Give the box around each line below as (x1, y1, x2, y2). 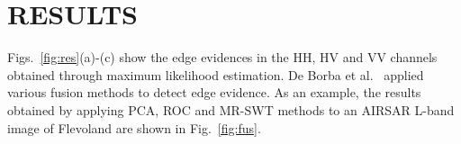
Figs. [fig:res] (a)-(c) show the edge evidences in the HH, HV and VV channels (7, 48, 438, 67)
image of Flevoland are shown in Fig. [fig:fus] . (7, 118, 261, 137)
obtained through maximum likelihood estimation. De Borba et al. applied (7, 65, 424, 84)
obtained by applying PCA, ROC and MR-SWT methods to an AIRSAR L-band (7, 100, 455, 119)
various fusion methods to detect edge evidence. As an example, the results (7, 83, 421, 102)
